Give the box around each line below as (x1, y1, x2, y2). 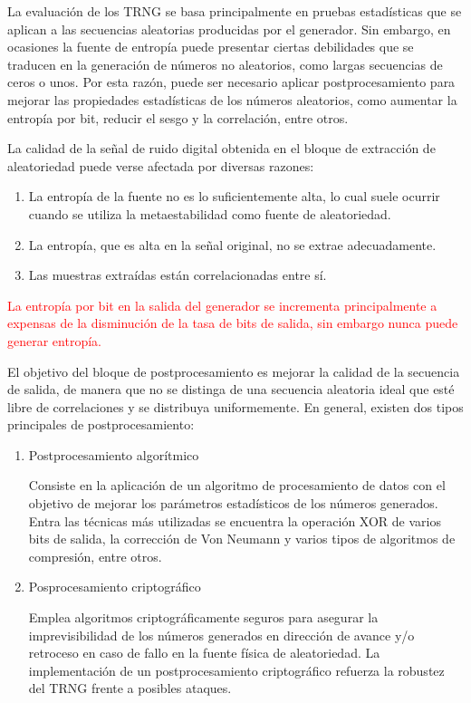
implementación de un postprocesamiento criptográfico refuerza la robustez (28, 660, 445, 679)
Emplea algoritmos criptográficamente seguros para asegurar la (28, 608, 379, 627)
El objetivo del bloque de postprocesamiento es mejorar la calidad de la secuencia (7, 361, 460, 380)
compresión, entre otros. (28, 546, 162, 565)
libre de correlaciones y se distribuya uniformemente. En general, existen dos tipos (7, 397, 464, 416)
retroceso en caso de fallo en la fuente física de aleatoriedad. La (28, 643, 380, 662)
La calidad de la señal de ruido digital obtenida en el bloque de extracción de (7, 139, 436, 158)
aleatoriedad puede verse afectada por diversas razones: (7, 156, 314, 175)
